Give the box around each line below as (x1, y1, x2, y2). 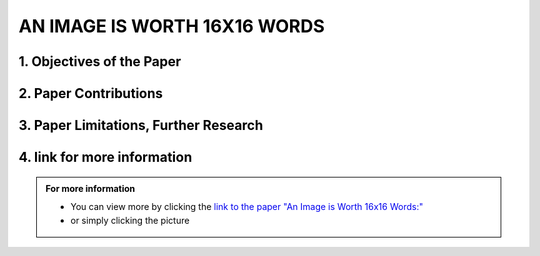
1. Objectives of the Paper (18, 53, 182, 70)
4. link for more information (18, 149, 193, 166)
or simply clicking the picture (70, 215, 190, 227)
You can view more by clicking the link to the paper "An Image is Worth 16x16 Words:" (70, 201, 424, 212)
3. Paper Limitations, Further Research (18, 117, 264, 134)
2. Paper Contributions (18, 85, 164, 102)
